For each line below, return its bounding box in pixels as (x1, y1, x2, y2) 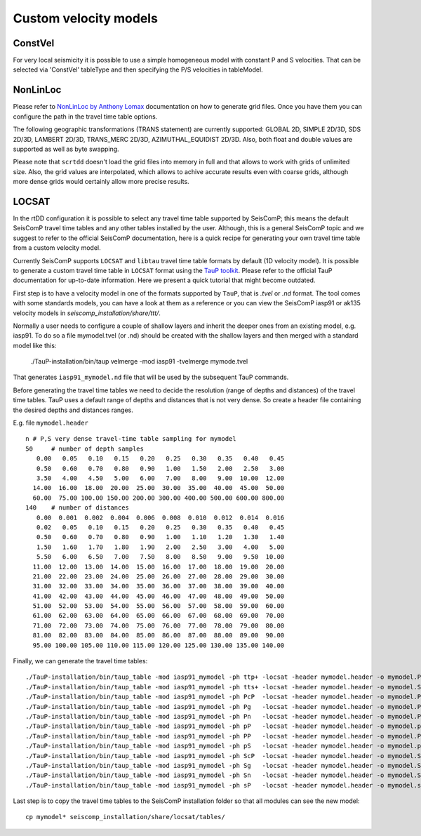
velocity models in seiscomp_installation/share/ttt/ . (13, 309, 161, 317)
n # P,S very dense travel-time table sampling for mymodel (25, 435, 236, 443)
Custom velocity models (13, 11, 158, 26)
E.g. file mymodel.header (13, 418, 89, 427)
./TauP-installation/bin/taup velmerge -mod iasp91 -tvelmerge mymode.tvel (30, 357, 248, 366)
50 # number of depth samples (25, 444, 144, 453)
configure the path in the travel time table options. (13, 112, 158, 121)
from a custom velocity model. (13, 244, 101, 252)
